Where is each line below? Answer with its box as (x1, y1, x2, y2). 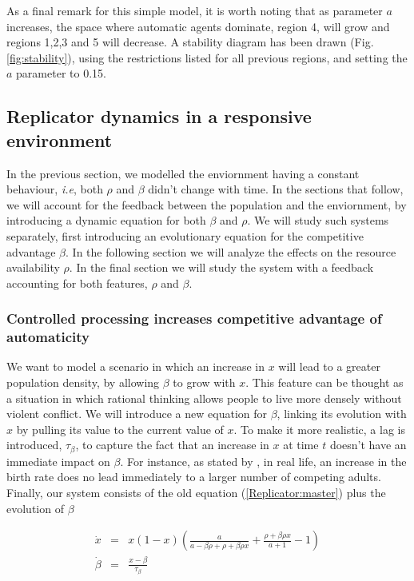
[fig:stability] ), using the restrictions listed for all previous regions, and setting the (6, 49, 408, 66)
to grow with (173, 374, 236, 391)
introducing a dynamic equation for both (6, 212, 206, 229)
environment (6, 127, 113, 152)
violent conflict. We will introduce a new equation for (6, 405, 267, 422)
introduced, (6, 436, 62, 453)
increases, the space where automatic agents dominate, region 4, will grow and (6, 18, 390, 34)
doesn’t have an (329, 436, 407, 453)
